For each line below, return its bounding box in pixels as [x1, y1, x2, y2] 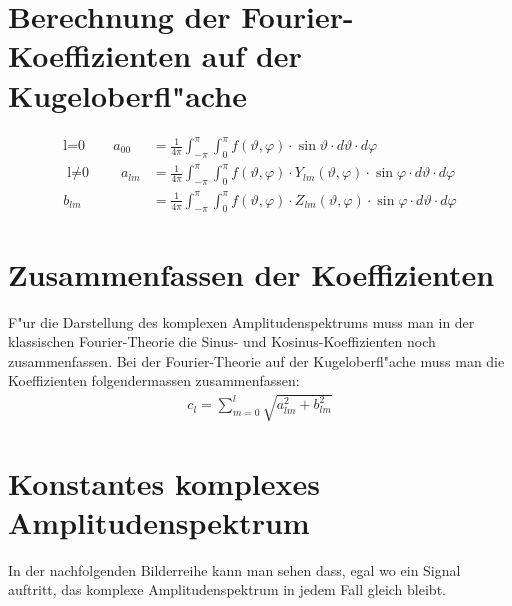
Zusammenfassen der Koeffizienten [8, 253, 495, 294]
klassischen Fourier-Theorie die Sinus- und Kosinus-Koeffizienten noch [8, 331, 436, 352]
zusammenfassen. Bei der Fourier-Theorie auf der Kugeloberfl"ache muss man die [8, 350, 505, 371]
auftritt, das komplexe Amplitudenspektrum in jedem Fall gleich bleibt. [8, 579, 446, 600]
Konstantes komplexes [8, 462, 320, 503]
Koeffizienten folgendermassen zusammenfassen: [8, 370, 300, 391]
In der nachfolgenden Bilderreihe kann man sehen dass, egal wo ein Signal [8, 559, 461, 580]
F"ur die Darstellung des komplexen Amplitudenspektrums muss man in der [8, 311, 475, 332]
